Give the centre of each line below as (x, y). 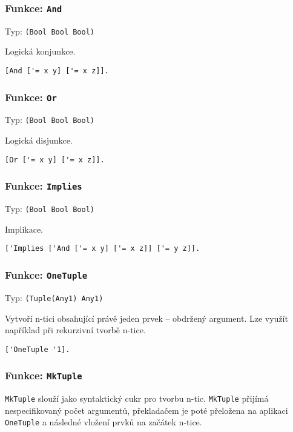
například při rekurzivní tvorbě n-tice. (75, 330)
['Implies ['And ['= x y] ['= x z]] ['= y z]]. (103, 249)
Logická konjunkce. (40, 51)
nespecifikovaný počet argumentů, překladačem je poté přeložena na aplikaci (146, 410)
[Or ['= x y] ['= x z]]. (55, 160)
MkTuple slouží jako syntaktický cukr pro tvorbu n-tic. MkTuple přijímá (137, 398)
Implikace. (24, 229)
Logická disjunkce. (39, 140)
